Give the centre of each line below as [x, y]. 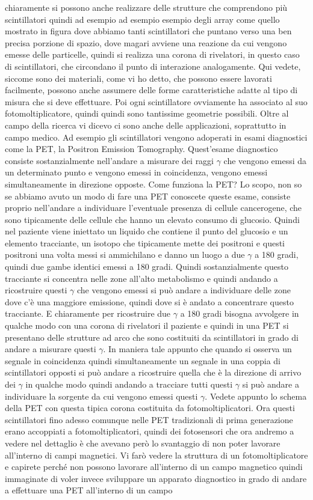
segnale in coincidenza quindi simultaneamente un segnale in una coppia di [143, 360]
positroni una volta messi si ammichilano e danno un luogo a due [125, 255]
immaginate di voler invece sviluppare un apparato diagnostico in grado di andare [156, 478]
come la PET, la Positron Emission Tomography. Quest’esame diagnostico [141, 149]
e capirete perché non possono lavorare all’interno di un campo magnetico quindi [154, 467]
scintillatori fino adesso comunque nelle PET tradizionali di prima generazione [149, 419]
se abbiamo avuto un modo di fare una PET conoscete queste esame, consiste [148, 196]
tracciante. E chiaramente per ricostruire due [88, 313]
